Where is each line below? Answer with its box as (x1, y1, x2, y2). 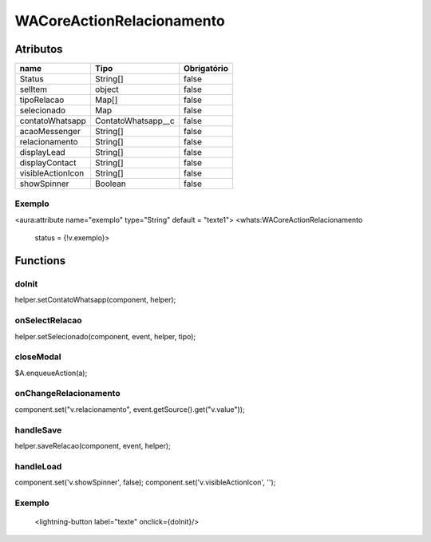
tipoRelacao (19, 94, 65, 105)
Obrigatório (184, 63, 229, 74)
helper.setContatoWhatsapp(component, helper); (14, 295, 176, 305)
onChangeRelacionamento (14, 388, 121, 399)
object (94, 84, 119, 95)
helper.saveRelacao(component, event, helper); (14, 441, 171, 450)
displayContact (19, 157, 77, 168)
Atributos (14, 42, 63, 56)
